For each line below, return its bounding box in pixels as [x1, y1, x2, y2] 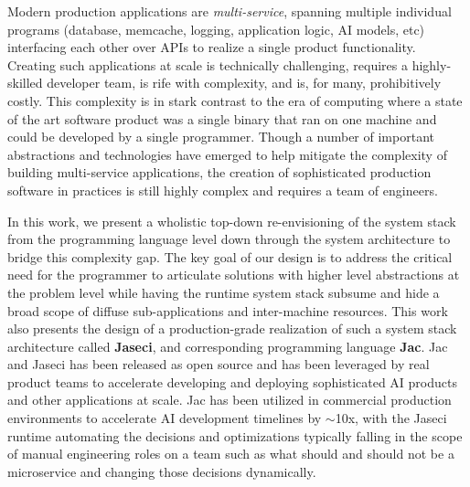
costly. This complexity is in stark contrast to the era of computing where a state [7, 90, 463, 110]
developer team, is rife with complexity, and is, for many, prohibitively [47, 73, 442, 92]
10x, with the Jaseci [335, 408, 447, 428]
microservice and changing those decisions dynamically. [7, 461, 316, 481]
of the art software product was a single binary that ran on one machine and [7, 109, 437, 128]
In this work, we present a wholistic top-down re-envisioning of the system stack [7, 211, 456, 230]
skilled [7, 73, 43, 92]
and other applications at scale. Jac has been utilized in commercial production [7, 390, 452, 409]
